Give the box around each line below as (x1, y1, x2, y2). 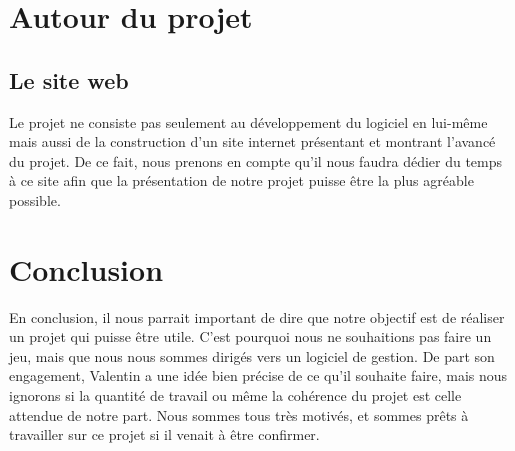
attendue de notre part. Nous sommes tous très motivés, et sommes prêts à (9, 404, 469, 425)
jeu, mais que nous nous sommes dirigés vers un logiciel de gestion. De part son (9, 345, 495, 366)
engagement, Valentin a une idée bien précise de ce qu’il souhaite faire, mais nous (9, 365, 508, 386)
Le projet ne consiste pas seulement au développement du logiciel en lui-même (9, 111, 488, 132)
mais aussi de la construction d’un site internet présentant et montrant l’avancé (9, 131, 496, 152)
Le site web (9, 64, 129, 95)
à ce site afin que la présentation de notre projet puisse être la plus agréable (9, 170, 474, 191)
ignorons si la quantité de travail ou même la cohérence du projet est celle (9, 385, 462, 406)
